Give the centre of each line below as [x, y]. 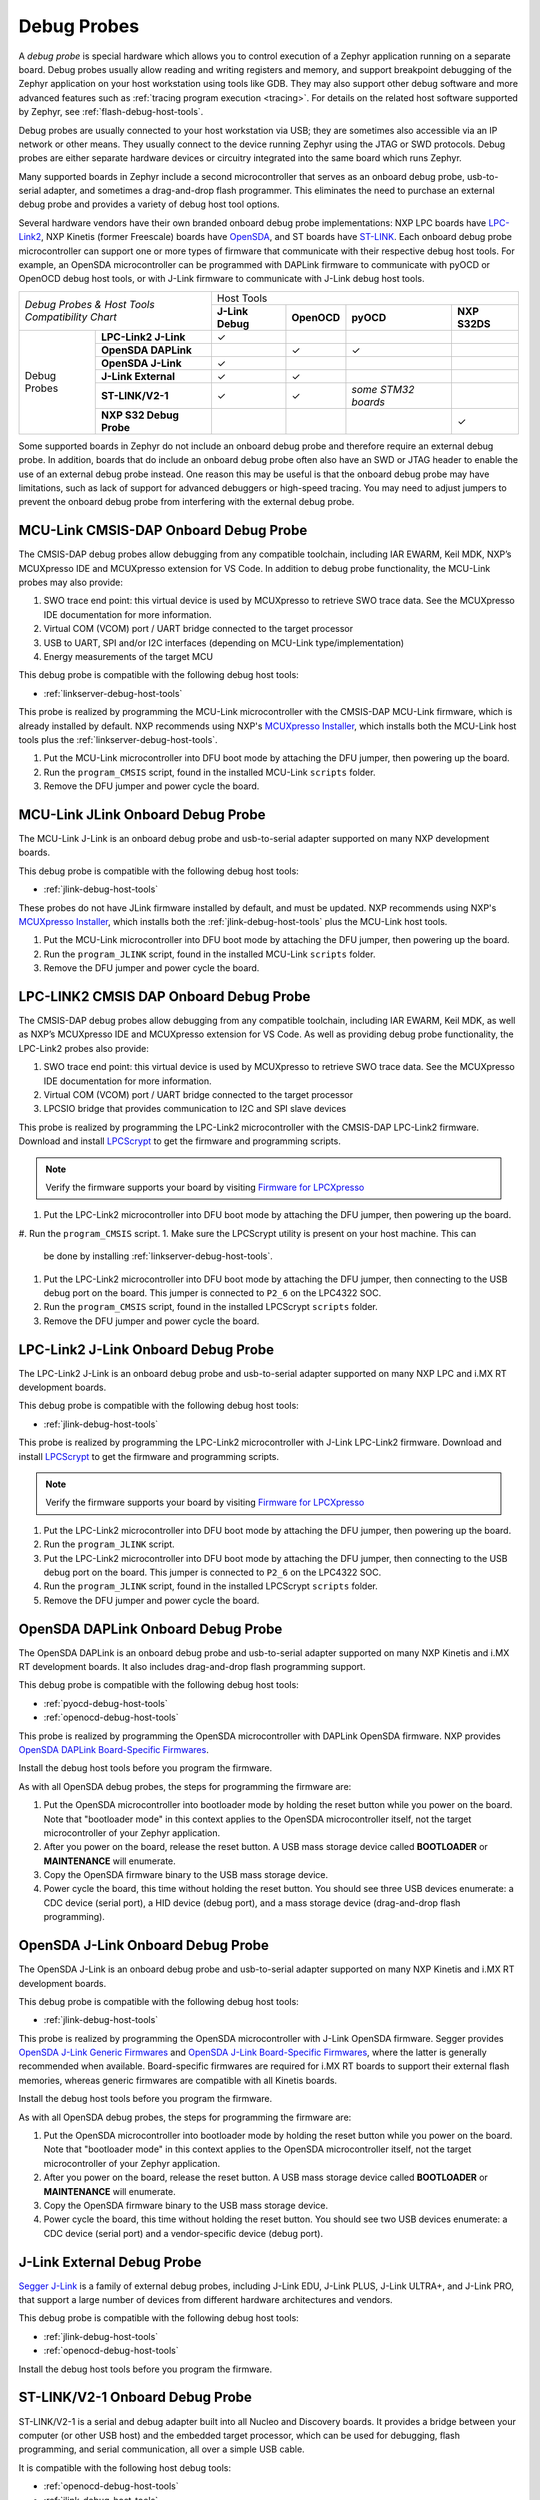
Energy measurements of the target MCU [128, 656]
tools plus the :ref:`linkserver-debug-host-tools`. [118, 739]
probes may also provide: [71, 582]
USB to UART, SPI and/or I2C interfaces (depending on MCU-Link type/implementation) [224, 642]
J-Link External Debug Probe [110, 2261]
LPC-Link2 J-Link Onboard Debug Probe [146, 1349]
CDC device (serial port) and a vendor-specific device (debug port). [183, 2233]
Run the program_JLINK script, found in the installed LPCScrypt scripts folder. [211, 1586]
